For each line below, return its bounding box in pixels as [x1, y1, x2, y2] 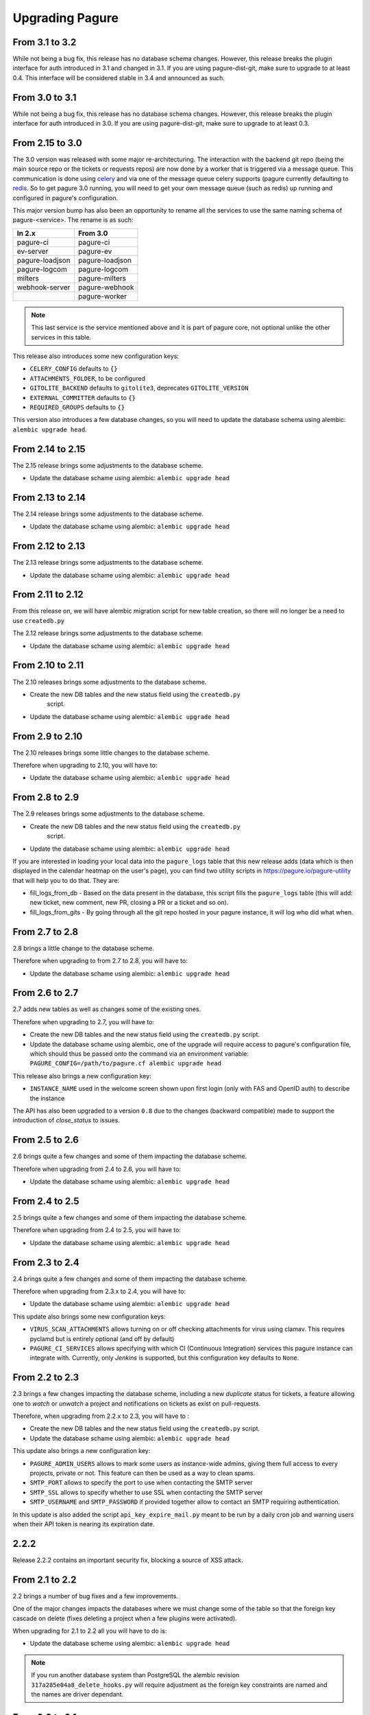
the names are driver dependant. [31, 1690, 124, 1698]
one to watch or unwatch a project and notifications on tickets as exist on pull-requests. [12, 1399, 261, 1408]
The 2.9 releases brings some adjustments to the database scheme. [12, 809, 205, 818]
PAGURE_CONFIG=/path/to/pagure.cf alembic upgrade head [29, 1060, 222, 1067]
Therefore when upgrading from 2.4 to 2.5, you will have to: [12, 1226, 182, 1234]
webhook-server [16, 282, 71, 292]
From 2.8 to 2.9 [12, 792, 79, 803]
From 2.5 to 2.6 [12, 1134, 79, 1146]
